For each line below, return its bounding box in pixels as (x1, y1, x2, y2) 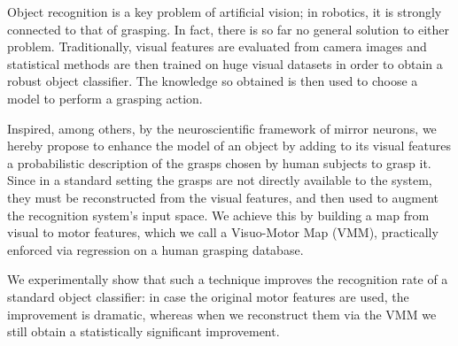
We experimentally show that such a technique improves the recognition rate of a (7, 270, 448, 288)
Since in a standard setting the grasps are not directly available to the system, (7, 171, 432, 189)
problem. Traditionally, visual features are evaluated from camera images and (7, 37, 427, 56)
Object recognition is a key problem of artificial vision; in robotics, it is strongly (7, 3, 442, 20)
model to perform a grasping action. (7, 88, 203, 107)
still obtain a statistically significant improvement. (7, 322, 280, 341)
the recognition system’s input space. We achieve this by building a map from (7, 205, 430, 224)
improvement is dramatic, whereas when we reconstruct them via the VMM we (7, 304, 437, 323)
